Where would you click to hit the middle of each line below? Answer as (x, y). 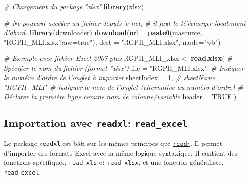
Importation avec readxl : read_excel (96, 122)
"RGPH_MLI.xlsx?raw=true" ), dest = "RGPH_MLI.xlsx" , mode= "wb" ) (112, 42)
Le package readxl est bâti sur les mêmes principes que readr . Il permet (113, 143)
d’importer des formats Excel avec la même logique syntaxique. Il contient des (121, 153)
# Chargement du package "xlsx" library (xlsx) (74, 6)
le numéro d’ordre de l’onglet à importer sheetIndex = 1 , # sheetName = (114, 77)
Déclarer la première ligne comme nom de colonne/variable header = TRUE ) (120, 96)
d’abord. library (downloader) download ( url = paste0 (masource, (103, 32)
